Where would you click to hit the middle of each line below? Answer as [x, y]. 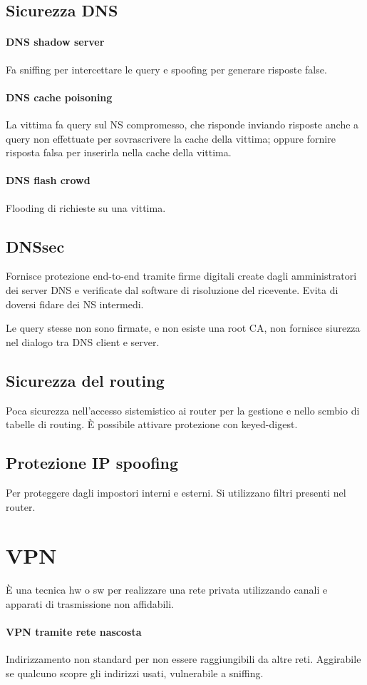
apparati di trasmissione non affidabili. [90, 603]
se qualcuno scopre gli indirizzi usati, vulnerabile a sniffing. [135, 673]
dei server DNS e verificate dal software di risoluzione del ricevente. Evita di [172, 289]
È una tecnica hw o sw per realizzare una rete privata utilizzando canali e [167, 590]
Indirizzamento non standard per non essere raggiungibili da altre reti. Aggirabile [183, 659]
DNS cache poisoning [59, 97]
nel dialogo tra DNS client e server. [83, 341]
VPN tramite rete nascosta [74, 631]
